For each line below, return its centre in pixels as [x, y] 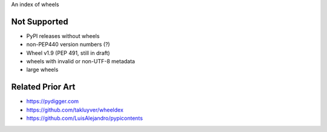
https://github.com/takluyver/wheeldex [75, 110]
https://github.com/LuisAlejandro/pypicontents [85, 118]
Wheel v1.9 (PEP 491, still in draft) [68, 53]
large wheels [42, 70]
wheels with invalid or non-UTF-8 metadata [81, 61]
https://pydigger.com [52, 101]
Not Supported [40, 21]
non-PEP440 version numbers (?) [68, 45]
